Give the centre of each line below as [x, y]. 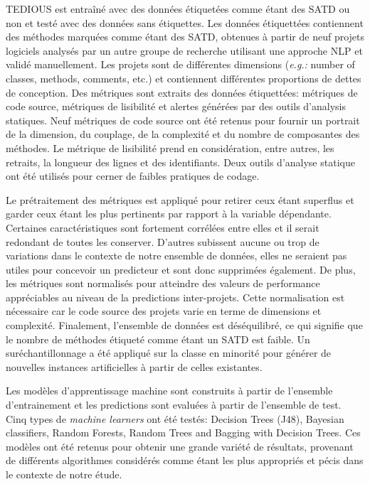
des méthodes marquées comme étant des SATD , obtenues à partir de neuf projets [185, 37]
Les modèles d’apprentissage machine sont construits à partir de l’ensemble [169, 391]
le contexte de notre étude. [64, 474]
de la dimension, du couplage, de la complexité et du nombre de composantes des [183, 134]
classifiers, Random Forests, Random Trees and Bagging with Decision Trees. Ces [183, 432]
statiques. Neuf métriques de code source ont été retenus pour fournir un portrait [183, 120]
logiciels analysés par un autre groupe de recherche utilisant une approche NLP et [184, 50]
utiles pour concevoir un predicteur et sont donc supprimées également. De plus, [181, 269]
